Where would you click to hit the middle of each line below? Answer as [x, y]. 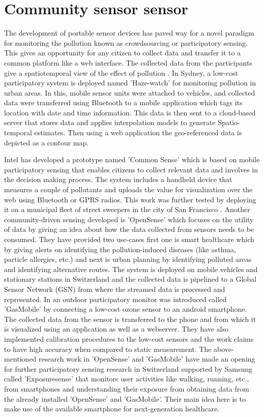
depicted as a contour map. [47, 142]
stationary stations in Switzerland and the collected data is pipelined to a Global [130, 279]
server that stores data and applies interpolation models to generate [110, 122]
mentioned [20, 359]
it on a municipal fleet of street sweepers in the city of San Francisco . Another [127, 209]
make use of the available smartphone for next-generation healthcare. [112, 409]
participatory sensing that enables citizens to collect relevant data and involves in [131, 169]
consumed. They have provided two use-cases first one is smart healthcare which [129, 239]
